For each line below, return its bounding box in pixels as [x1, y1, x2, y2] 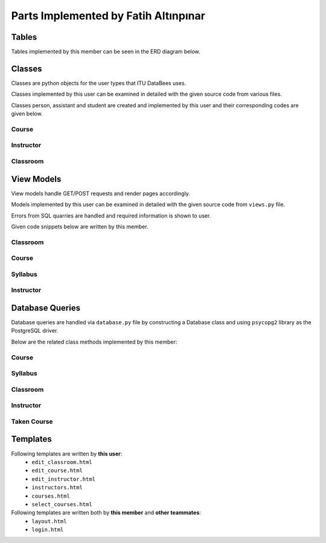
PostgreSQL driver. [11, 327, 59, 334]
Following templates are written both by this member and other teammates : [11, 509, 202, 516]
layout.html [31, 518, 67, 524]
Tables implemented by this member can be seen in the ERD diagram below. [11, 48, 200, 55]
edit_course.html [31, 467, 83, 474]
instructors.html [31, 484, 83, 491]
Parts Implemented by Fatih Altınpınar [11, 9, 205, 22]
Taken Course [11, 417, 54, 425]
